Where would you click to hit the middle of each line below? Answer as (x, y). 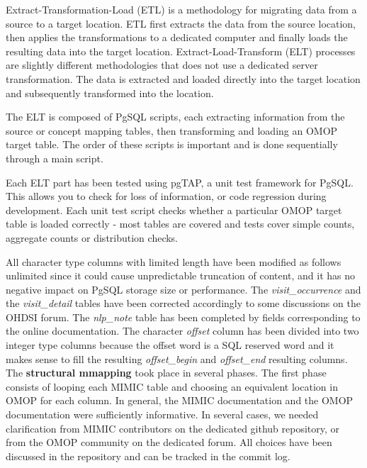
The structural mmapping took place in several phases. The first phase (166, 373)
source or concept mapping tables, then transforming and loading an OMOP (172, 130)
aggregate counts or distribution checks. (92, 237)
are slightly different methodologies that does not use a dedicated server (162, 65)
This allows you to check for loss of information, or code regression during (166, 196)
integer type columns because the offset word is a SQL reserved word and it (170, 345)
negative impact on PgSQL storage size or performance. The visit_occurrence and (183, 289)
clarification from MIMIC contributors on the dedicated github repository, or (173, 428)
